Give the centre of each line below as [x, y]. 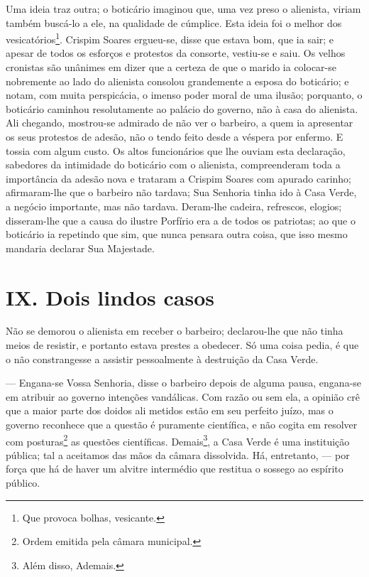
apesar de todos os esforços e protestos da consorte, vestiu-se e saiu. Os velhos [176, 53]
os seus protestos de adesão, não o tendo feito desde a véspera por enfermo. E [175, 136]
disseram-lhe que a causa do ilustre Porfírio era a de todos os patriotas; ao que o [181, 220]
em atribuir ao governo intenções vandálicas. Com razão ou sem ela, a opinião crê [183, 396]
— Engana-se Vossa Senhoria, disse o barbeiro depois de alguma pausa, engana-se [184, 383]
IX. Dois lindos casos [110, 297]
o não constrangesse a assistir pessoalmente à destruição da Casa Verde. [162, 358]
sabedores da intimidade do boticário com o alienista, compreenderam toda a [173, 165]
